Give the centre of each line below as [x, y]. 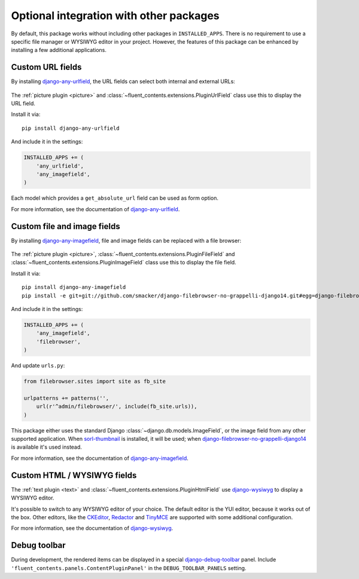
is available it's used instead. [46, 447]
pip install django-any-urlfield [71, 128]
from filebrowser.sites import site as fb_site [95, 382]
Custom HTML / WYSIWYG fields [74, 475]
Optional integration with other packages [115, 16]
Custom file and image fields [66, 226]
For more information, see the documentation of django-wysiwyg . [92, 528]
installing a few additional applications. [59, 50]
